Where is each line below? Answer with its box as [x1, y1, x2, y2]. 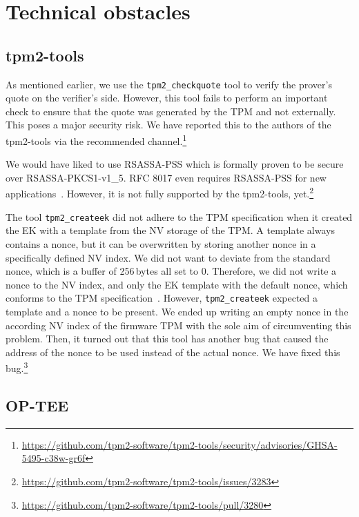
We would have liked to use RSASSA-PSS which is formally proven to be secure [6, 157, 344, 171]
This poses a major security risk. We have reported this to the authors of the [6, 117, 331, 132]
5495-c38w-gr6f [21, 451, 86, 465]
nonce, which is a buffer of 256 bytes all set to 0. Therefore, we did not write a [6, 264, 337, 278]
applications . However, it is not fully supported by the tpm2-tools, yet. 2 [6, 184, 314, 201]
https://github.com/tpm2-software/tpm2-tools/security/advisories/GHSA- [21, 437, 338, 451]
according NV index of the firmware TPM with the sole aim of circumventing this [6, 318, 351, 332]
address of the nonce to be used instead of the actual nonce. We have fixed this [6, 344, 340, 359]
